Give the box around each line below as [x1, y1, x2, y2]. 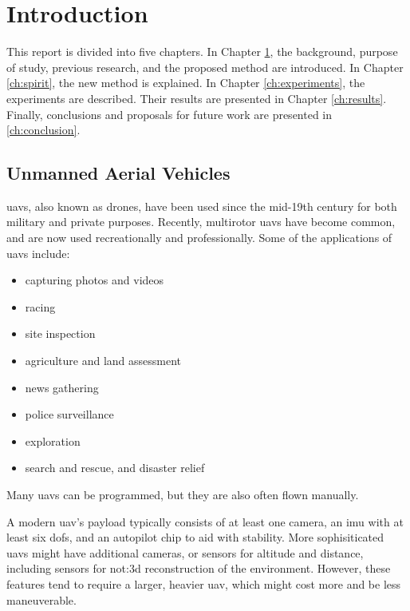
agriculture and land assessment [25, 352, 182, 369]
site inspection [25, 325, 96, 342]
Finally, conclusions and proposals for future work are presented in [6, 105, 333, 122]
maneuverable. [6, 591, 77, 608]
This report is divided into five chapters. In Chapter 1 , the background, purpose [6, 43, 398, 60]
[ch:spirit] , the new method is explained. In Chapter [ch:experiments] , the [6, 74, 365, 91]
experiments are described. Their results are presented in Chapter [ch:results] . [6, 89, 387, 106]
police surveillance [25, 406, 114, 423]
